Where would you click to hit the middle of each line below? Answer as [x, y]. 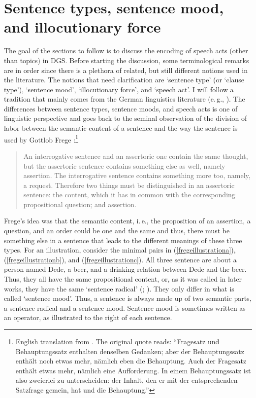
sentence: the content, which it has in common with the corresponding [129, 195]
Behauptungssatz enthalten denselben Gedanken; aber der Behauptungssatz [130, 351]
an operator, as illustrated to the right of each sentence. [88, 317]
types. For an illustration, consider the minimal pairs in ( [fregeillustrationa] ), [120, 250]
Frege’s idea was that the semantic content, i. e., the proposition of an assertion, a [127, 221]
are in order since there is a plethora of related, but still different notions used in [126, 70]
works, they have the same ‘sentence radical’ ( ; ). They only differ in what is [119, 288]
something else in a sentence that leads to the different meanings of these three [123, 240]
